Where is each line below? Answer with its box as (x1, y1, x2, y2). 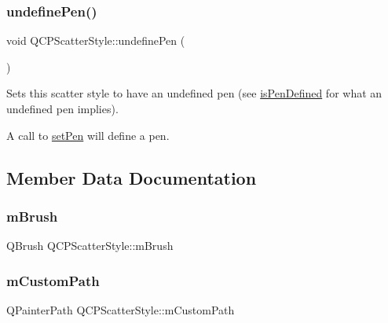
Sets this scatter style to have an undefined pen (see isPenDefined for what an (6, 85, 383, 101)
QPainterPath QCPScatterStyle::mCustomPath (6, 302, 235, 317)
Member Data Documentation (6, 165, 257, 189)
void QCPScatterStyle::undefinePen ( (6, 32, 185, 49)
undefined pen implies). (6, 101, 119, 116)
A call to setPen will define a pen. (6, 127, 170, 143)
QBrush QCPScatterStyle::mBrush (6, 237, 174, 254)
